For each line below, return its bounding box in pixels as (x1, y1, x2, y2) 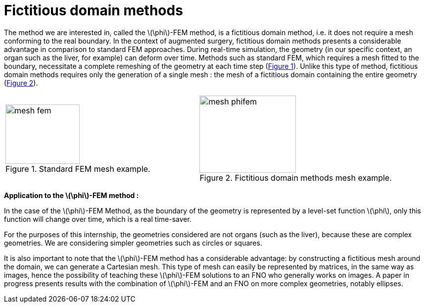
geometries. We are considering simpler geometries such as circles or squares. (4, 238, 262, 247)
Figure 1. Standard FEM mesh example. (5, 163, 150, 174)
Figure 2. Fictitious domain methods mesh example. (199, 172, 392, 183)
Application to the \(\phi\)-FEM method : (4, 191, 139, 200)
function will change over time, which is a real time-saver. (4, 214, 191, 223)
